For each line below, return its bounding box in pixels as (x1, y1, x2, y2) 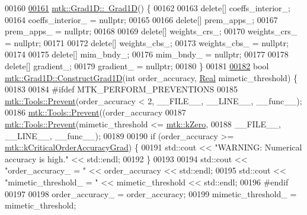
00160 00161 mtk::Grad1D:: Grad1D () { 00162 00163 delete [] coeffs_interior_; (5, 2, 290, 14)
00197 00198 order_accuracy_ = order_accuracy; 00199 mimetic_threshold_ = (5, 187, 297, 200)
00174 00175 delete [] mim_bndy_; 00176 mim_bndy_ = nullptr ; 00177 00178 (5, 48, 289, 60)
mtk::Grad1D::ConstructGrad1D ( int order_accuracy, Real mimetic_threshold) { (5, 71, 298, 84)
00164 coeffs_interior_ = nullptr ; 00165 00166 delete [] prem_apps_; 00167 (5, 13, 278, 25)
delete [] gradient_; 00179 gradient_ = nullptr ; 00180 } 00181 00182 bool (5, 59, 269, 72)
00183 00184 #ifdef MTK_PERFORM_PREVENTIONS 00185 (5, 83, 238, 95)
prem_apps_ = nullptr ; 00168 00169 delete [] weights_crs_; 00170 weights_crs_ (5, 25, 298, 37)
